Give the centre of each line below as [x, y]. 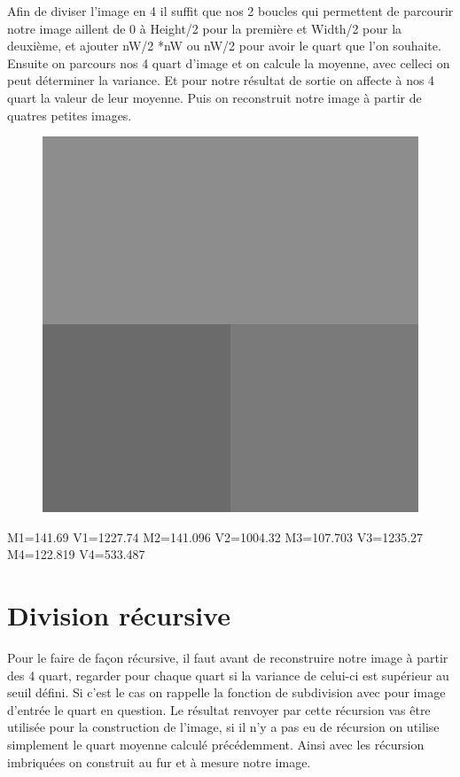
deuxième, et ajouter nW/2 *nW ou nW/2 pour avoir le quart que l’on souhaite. [224, 46]
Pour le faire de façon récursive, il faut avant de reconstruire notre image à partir [228, 658]
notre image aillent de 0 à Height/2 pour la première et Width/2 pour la [205, 28]
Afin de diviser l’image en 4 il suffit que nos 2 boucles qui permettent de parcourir [230, 11]
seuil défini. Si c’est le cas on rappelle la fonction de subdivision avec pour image [226, 692]
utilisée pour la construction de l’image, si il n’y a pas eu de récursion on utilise [223, 727]
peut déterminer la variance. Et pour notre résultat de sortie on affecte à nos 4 [221, 80]
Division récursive [119, 615]
